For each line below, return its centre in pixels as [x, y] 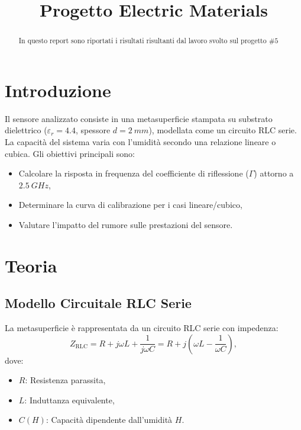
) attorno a [274, 173]
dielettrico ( [26, 130]
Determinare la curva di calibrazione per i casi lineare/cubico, [130, 205]
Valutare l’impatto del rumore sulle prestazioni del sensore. [126, 224]
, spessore [93, 130]
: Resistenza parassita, [65, 380]
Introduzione [58, 90]
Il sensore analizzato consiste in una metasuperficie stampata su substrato [139, 118]
